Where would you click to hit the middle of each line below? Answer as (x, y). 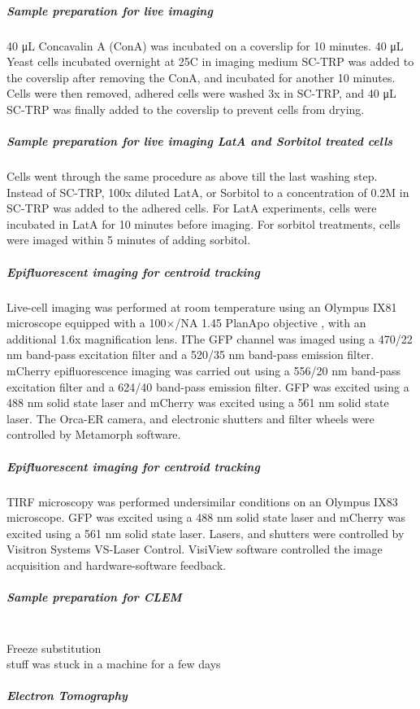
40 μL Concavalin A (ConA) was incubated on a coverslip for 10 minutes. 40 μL (205, 45)
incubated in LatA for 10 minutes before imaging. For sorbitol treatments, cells (204, 223)
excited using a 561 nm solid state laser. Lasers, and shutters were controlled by (206, 533)
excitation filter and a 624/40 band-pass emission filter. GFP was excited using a (208, 386)
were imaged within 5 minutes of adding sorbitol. (129, 240)
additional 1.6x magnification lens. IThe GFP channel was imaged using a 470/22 (210, 338)
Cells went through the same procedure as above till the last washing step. (192, 176)
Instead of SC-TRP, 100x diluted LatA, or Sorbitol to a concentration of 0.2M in (208, 192)
